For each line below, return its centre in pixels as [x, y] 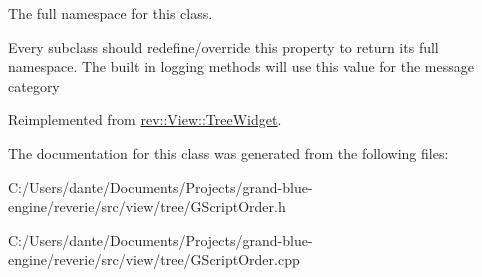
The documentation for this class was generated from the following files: [228, 152]
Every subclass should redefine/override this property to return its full [223, 46]
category [34, 85]
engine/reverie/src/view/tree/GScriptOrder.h [147, 206]
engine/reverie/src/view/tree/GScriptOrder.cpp [154, 259]
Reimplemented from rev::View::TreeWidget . [145, 119]
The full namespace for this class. [110, 13]
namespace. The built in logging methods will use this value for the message [241, 66]
